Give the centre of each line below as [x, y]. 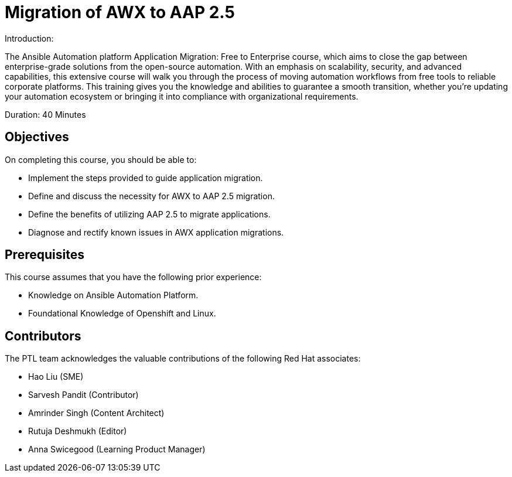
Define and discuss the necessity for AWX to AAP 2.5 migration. [151, 196]
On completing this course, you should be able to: [101, 159]
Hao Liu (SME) [56, 377]
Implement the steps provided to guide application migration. [146, 178]
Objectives [37, 137]
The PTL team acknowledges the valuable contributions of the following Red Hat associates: [183, 359]
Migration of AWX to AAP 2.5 [120, 12]
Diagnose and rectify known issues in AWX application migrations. [156, 232]
